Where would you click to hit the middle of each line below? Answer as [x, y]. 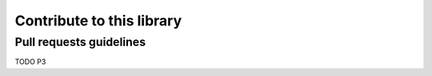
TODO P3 [30, 62]
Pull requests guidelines [80, 42]
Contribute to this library [98, 21]
